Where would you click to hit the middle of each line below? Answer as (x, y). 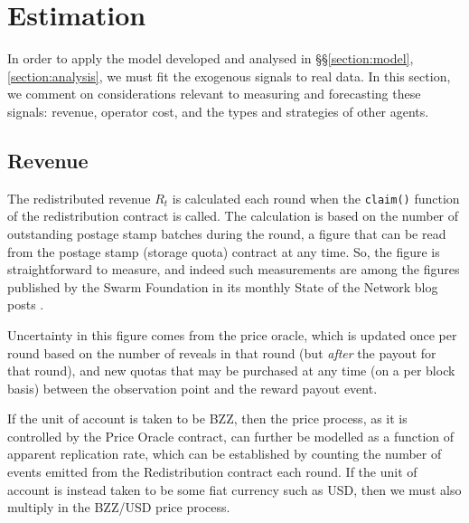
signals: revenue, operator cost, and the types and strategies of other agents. (218, 111)
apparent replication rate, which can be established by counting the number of (225, 454)
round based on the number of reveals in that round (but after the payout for (222, 352)
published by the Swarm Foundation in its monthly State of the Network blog (223, 286)
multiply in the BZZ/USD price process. (119, 507)
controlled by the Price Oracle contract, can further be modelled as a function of (231, 436)
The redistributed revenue (79, 198)
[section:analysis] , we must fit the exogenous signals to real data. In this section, (229, 76)
